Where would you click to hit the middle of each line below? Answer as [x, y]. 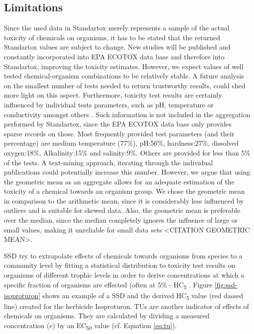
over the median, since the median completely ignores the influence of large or [121, 220]
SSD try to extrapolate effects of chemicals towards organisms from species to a [123, 255]
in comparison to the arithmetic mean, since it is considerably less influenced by [124, 200]
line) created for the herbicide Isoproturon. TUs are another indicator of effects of [127, 306]
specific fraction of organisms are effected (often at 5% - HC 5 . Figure [108, 285]
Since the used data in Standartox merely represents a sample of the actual [117, 28]
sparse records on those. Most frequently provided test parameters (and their [119, 133]
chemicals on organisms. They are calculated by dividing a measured [107, 316]
